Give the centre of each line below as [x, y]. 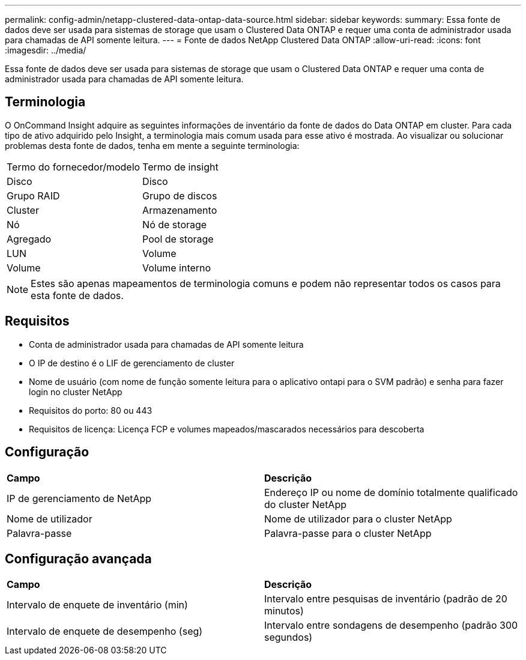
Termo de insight [180, 167]
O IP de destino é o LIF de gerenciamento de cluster [132, 363]
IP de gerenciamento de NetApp [79, 498]
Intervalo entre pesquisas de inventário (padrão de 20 [386, 599]
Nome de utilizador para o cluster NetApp [358, 519]
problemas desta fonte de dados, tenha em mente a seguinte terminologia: [152, 145]
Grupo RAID [33, 195]
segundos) [289, 637]
